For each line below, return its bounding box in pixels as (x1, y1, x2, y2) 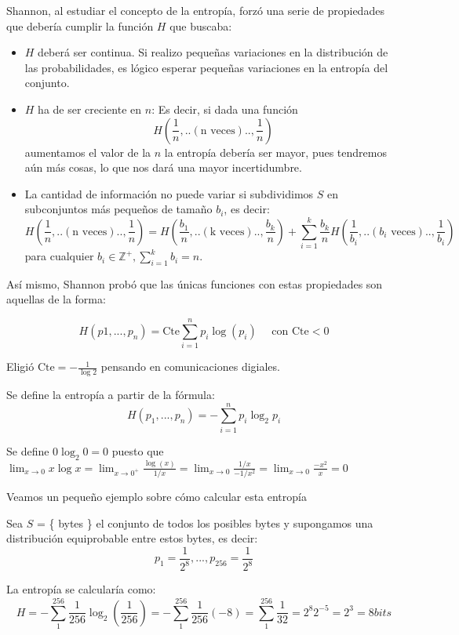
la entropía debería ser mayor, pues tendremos (164, 143, 387, 160)
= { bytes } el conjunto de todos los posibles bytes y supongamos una (36, 514, 373, 531)
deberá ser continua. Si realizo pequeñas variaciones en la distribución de (38, 44, 388, 60)
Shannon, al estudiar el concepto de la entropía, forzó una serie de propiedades (6, 2, 384, 18)
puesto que (111, 442, 164, 459)
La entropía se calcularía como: (6, 581, 156, 597)
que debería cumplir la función (6, 17, 154, 34)
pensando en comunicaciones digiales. (100, 358, 280, 375)
